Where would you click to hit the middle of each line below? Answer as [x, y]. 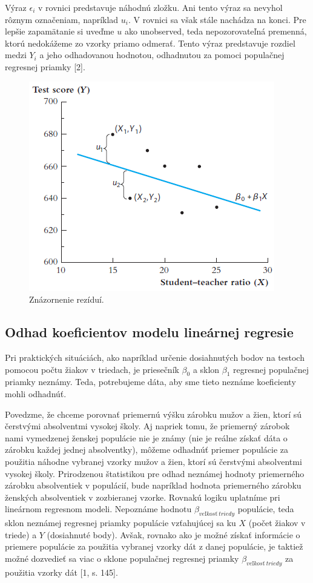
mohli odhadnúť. [36, 393]
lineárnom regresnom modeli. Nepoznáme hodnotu [98, 509]
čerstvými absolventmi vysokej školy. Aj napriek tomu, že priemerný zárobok [147, 426]
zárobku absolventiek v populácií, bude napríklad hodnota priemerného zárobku [153, 485]
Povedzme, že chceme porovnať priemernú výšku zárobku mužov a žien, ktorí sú [153, 414]
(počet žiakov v [277, 523]
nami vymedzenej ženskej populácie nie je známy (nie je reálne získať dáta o [146, 437]
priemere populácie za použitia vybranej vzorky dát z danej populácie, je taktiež [154, 546]
